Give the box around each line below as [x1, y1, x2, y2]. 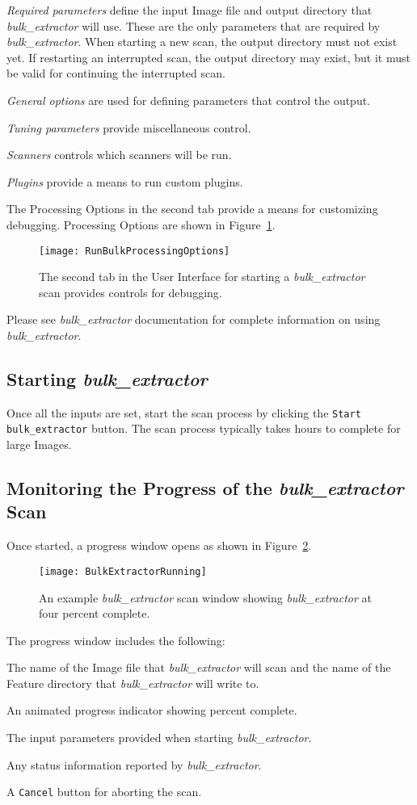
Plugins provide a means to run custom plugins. [6, 173, 243, 190]
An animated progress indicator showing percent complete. [6, 702, 297, 719]
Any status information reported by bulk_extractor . [6, 756, 262, 773]
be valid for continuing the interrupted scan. [6, 65, 225, 82]
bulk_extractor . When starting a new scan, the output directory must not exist [6, 33, 398, 50]
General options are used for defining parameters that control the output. [6, 91, 371, 108]
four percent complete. [39, 605, 150, 622]
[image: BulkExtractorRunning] [39, 565, 207, 577]
